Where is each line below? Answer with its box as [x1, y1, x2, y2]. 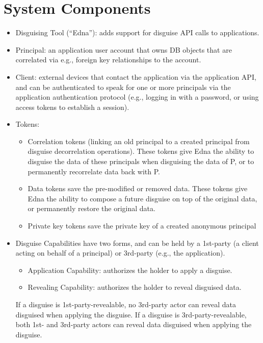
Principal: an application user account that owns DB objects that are [15, 44, 232, 55]
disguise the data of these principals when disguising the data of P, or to [28, 156, 254, 167]
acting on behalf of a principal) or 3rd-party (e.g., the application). [15, 247, 225, 258]
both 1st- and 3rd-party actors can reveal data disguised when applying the [15, 319, 252, 330]
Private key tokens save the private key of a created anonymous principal [28, 220, 256, 231]
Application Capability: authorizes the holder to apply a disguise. [28, 264, 232, 275]
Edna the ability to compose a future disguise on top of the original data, [28, 193, 257, 203]
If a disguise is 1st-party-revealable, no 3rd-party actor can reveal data [15, 299, 236, 309]
